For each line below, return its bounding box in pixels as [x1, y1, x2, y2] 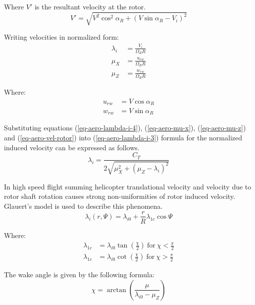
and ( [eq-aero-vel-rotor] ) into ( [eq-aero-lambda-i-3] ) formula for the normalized [4, 132, 242, 143]
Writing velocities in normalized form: [4, 32, 119, 42]
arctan [106, 286, 126, 294]
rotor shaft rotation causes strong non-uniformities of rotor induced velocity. [4, 191, 235, 201]
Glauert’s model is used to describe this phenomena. [4, 200, 163, 211]
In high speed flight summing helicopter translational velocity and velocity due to [4, 181, 252, 191]
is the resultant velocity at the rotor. [34, 1, 146, 11]
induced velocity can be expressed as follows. [4, 142, 140, 152]
